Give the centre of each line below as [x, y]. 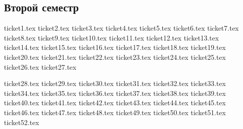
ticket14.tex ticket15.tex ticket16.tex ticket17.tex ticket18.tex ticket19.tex [115, 47]
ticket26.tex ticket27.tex [40, 66]
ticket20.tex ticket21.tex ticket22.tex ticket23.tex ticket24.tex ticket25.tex [115, 57]
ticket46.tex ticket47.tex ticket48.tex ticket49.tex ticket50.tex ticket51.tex [115, 112]
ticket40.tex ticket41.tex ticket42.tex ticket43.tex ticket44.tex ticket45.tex [115, 103]
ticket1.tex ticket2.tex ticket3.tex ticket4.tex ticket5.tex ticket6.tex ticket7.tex [121, 28]
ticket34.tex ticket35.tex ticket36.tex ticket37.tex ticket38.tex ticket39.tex [115, 93]
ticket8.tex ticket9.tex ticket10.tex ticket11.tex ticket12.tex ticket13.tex [112, 37]
